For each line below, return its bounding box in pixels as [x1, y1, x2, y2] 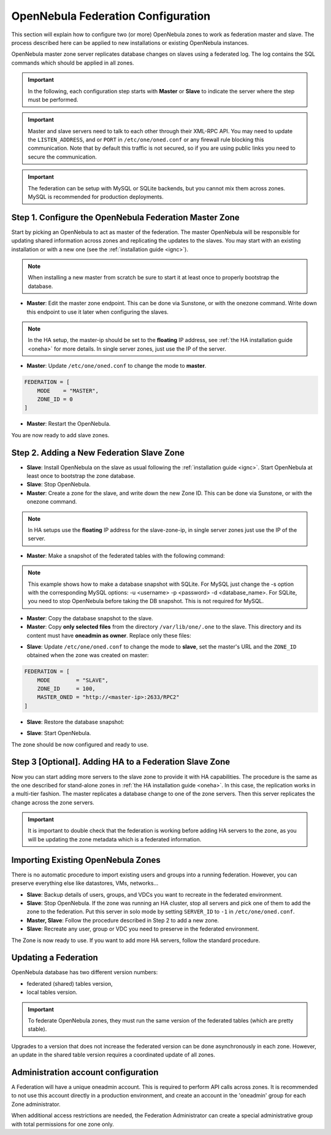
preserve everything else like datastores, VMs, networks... [11, 880, 159, 887]
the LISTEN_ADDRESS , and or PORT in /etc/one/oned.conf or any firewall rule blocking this [28, 136, 264, 144]
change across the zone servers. [11, 798, 94, 806]
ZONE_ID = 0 [37, 396, 74, 402]
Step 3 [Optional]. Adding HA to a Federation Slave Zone [11, 757, 230, 767]
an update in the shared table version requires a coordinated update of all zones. [11, 1051, 216, 1059]
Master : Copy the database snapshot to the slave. [26, 614, 153, 622]
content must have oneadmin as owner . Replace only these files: [26, 631, 191, 639]
